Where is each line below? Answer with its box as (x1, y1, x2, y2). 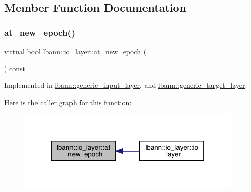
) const (4, 63, 26, 73)
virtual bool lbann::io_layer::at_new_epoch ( (4, 46, 147, 56)
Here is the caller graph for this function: (4, 97, 132, 107)
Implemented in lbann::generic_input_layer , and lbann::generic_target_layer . (4, 80, 247, 90)
